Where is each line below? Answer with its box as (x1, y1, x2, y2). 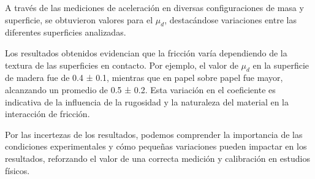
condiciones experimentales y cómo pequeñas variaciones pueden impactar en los (5, 140, 307, 153)
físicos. (5, 164, 30, 177)
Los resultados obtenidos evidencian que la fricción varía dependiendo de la (5, 46, 287, 59)
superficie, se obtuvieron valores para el (5, 13, 153, 26)
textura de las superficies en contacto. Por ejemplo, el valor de (5, 58, 238, 71)
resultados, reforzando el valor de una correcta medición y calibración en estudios (5, 151, 310, 164)
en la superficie (252, 58, 309, 71)
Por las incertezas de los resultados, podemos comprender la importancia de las (5, 128, 303, 140)
